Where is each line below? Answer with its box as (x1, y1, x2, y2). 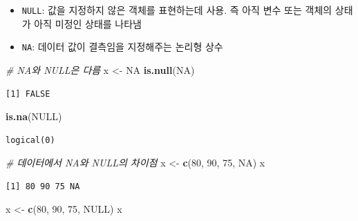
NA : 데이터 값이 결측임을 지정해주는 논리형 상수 (21, 39, 223, 54)
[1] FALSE (6, 88, 50, 99)
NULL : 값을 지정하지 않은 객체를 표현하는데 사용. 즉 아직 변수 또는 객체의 (21, 3, 332, 17)
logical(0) (6, 135, 55, 145)
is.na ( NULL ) (6, 109, 62, 124)
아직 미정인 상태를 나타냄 (34, 16, 142, 30)
